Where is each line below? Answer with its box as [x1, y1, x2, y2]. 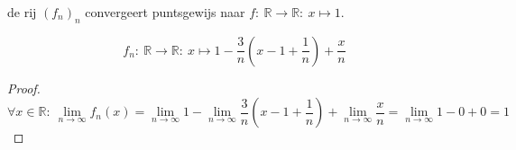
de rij [7, 3, 37, 21]
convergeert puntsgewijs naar [85, 3, 245, 21]
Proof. [7, 78, 41, 97]
